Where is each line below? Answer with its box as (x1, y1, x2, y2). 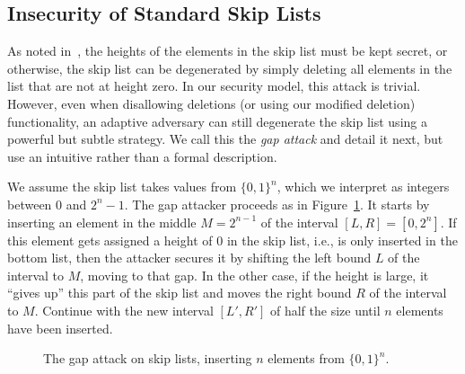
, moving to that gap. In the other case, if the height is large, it (80, 265, 429, 284)
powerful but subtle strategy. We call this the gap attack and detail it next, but (7, 129, 443, 148)
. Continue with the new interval (34, 300, 214, 319)
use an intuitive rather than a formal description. (7, 147, 277, 165)
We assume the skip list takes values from (7, 177, 237, 196)
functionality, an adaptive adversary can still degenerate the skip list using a (7, 111, 427, 130)
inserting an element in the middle (7, 212, 197, 231)
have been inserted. (7, 318, 113, 337)
